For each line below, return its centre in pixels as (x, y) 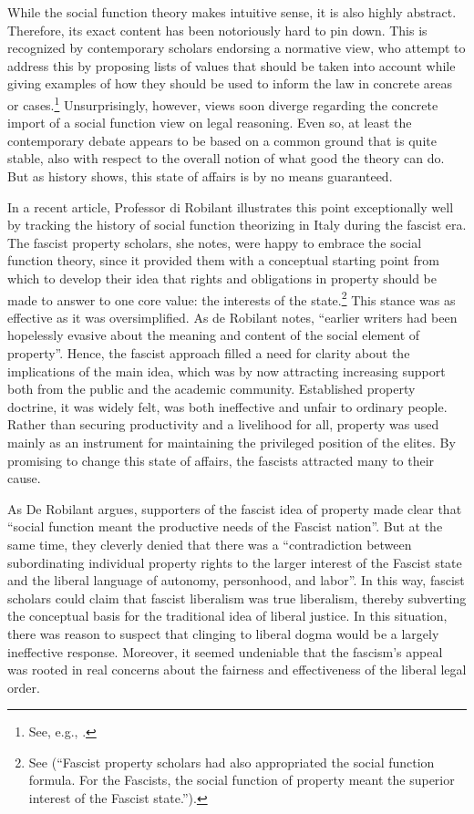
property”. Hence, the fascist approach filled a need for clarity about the (209, 353)
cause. (24, 478)
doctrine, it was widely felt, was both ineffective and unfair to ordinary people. (227, 406)
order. (24, 687)
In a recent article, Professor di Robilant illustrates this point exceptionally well (231, 206)
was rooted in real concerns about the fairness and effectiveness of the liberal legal (237, 670)
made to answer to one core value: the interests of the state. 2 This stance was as (232, 298)
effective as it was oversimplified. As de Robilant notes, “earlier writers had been (232, 317)
